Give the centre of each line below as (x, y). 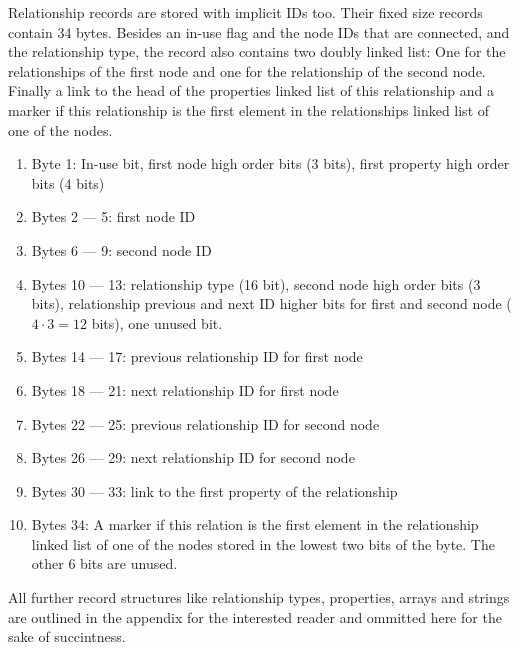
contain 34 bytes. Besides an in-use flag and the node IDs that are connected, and (259, 31)
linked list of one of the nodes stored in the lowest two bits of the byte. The (263, 543)
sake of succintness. (67, 636)
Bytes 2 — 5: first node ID (113, 216)
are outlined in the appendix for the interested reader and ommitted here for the (255, 616)
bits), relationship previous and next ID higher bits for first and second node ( (271, 303)
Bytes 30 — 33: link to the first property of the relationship (214, 490)
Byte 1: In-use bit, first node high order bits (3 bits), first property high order (270, 163)
